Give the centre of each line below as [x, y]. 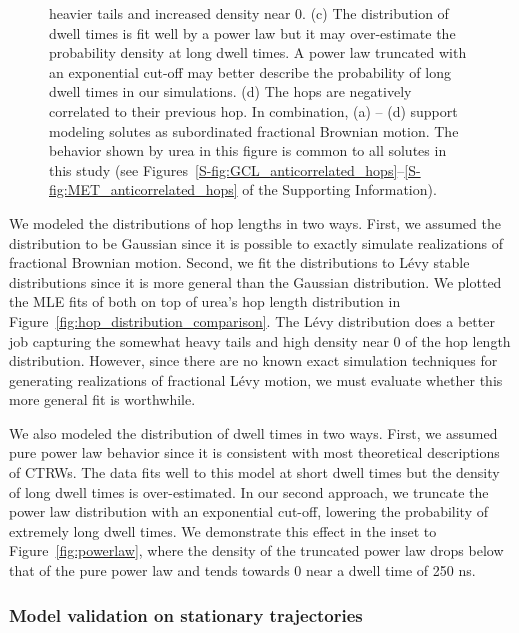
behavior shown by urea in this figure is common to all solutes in [248, 150]
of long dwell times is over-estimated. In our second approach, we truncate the [249, 491]
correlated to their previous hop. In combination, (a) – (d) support [253, 110]
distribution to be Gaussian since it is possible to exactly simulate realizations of [256, 242]
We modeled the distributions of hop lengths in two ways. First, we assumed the [255, 222]
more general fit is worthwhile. [102, 399]
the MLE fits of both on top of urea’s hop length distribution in [205, 301]
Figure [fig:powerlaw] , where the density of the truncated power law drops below [256, 550]
